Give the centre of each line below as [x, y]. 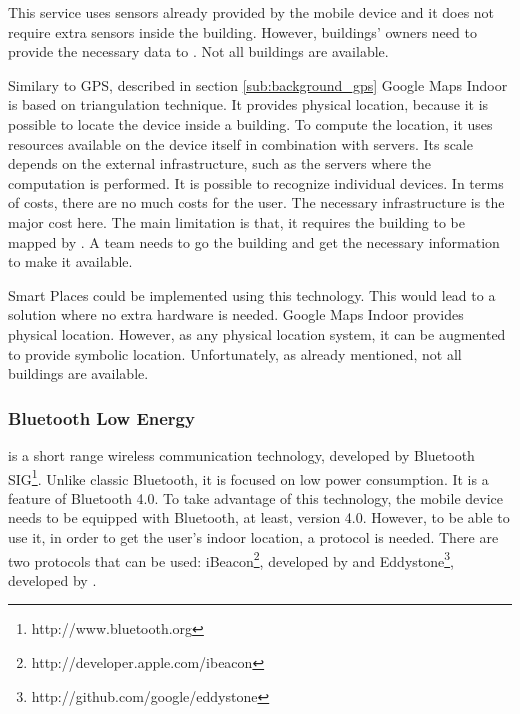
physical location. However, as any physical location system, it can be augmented [257, 333]
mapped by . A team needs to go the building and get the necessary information [254, 241]
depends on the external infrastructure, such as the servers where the [220, 163]
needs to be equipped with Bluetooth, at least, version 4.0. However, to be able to [259, 517]
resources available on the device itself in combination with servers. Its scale [240, 143]
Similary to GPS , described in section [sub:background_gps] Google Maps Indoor [258, 84]
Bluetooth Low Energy [101, 417]
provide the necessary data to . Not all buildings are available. [198, 51]
